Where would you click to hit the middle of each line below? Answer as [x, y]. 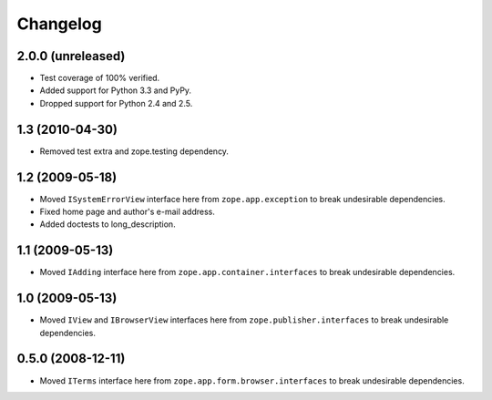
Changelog [59, 24]
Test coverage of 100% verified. [100, 78]
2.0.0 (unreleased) [71, 56]
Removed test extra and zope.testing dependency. [134, 151]
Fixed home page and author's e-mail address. [128, 212]
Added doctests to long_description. [108, 224]
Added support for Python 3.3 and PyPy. [115, 90]
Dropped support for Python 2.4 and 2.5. [116, 103]
